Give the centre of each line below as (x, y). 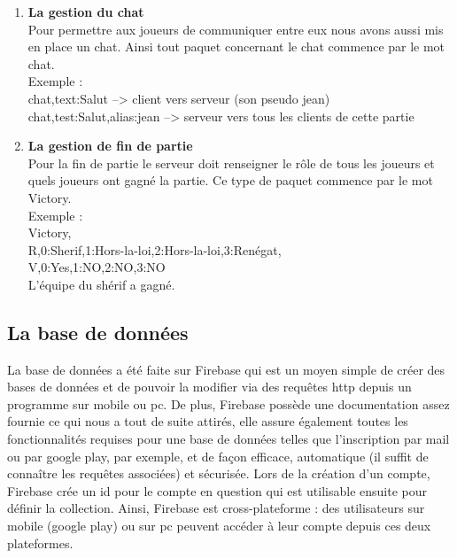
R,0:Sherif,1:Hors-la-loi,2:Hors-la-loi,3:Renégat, (155, 249)
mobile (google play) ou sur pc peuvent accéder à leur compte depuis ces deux (219, 526)
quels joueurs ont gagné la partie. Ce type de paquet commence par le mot (230, 180)
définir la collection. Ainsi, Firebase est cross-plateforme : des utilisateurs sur (216, 508)
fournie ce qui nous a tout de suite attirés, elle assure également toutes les (208, 421)
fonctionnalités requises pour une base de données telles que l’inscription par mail (228, 439)
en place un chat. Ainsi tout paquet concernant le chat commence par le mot (236, 46)
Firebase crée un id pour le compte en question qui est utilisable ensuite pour (217, 490)
